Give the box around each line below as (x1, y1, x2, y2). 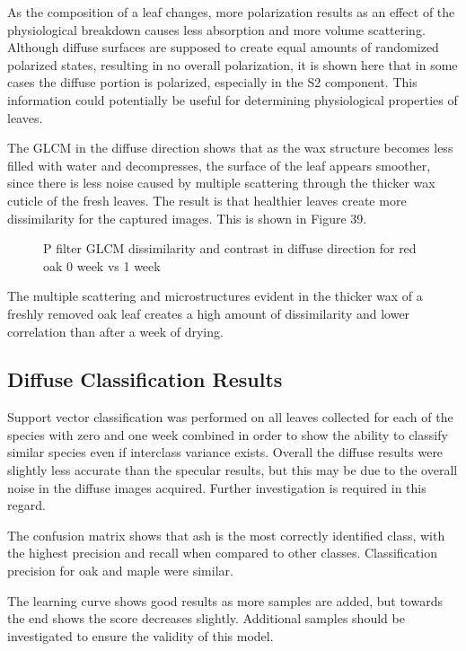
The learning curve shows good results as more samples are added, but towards (7, 591, 443, 610)
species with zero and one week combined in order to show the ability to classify (7, 425, 448, 444)
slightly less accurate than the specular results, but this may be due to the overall (7, 461, 458, 479)
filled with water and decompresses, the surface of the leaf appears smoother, (7, 155, 431, 174)
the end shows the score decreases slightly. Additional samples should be (7, 609, 405, 628)
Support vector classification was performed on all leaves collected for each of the (7, 408, 453, 427)
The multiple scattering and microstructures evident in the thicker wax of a (7, 286, 423, 305)
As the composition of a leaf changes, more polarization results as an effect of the (7, 3, 455, 21)
